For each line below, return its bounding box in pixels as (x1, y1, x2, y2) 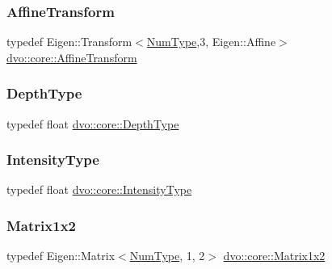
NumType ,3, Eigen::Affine (146, 33, 276, 50)
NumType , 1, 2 (129, 247, 205, 264)
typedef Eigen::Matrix (6, 247, 116, 264)
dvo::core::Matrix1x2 (223, 247, 326, 264)
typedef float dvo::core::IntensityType (6, 181, 192, 198)
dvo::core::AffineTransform (6, 48, 137, 65)
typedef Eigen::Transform (6, 33, 132, 50)
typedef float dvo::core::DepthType (6, 115, 179, 132)
